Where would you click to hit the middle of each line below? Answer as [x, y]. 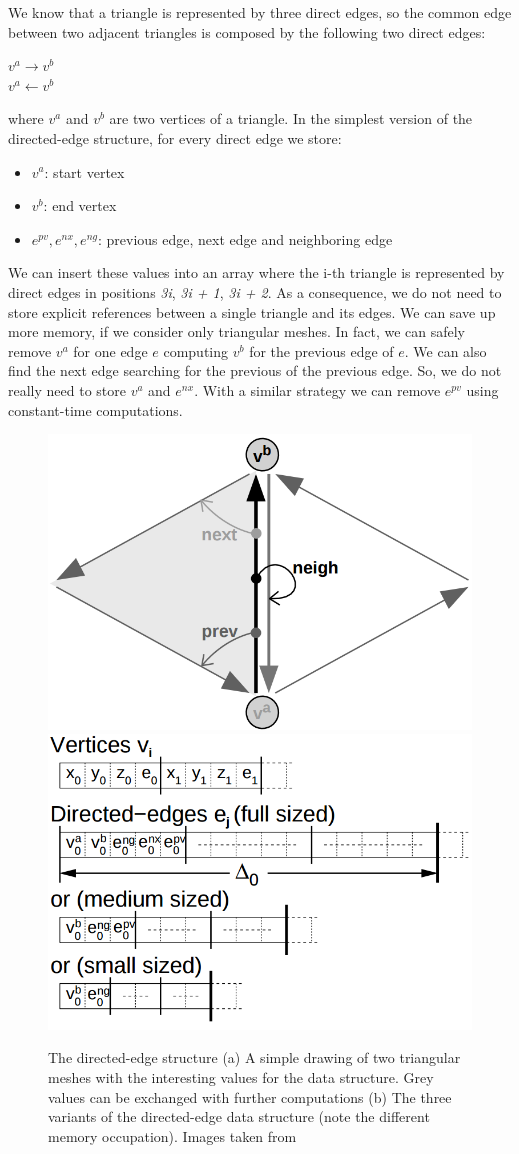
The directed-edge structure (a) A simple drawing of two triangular [254, 1057]
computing [196, 350]
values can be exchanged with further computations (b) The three [250, 1096]
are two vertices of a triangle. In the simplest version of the [291, 118]
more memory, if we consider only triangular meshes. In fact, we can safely [237, 331]
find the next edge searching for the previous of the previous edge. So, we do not [255, 370]
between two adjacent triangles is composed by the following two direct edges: [247, 31]
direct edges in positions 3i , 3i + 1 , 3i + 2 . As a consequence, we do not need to [255, 291]
